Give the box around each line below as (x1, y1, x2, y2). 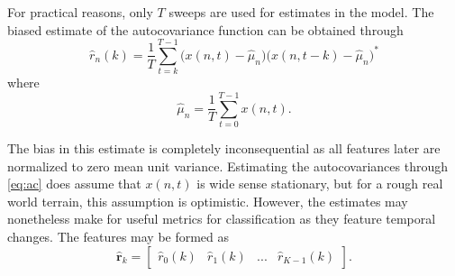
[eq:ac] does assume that (7, 174, 141, 193)
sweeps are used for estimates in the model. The (168, 3, 434, 21)
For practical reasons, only (7, 3, 153, 21)
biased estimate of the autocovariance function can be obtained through (7, 20, 404, 39)
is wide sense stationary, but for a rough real (196, 174, 443, 193)
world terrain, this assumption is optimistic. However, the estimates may (7, 191, 408, 210)
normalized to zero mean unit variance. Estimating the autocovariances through (7, 156, 448, 175)
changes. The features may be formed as (7, 227, 230, 245)
